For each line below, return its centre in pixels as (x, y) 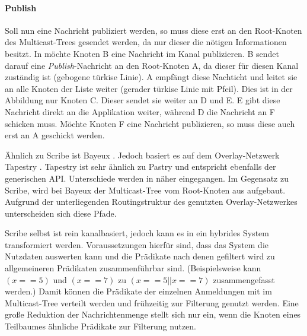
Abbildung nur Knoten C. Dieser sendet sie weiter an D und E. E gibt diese (143, 100)
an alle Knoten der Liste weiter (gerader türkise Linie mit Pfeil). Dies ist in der (149, 88)
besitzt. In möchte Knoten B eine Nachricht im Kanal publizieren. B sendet (142, 53)
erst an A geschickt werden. (55, 135)
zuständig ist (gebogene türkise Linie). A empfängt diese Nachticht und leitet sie (151, 77)
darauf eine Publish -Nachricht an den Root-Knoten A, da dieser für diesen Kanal (152, 65)
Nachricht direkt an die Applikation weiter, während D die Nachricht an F (140, 111)
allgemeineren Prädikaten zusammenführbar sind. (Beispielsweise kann (133, 268)
